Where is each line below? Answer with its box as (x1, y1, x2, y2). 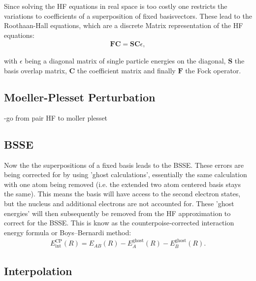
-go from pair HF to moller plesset (4, 112, 108, 123)
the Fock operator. (185, 65, 241, 75)
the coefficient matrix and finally (77, 65, 176, 75)
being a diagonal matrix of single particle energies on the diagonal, (25, 56, 226, 66)
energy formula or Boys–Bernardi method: (4, 227, 131, 237)
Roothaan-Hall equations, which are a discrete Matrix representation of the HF (4, 20, 243, 31)
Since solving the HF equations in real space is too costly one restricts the (4, 1, 227, 11)
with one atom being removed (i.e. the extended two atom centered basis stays (4, 179, 241, 189)
